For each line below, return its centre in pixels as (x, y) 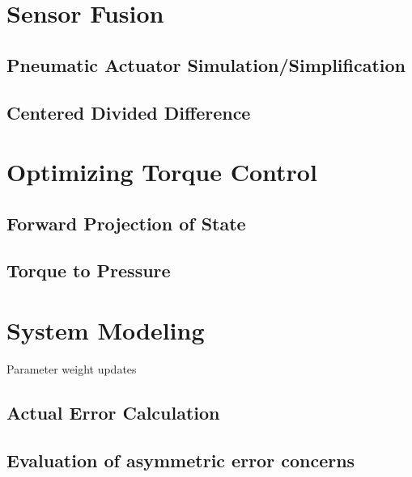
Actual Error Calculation (113, 412)
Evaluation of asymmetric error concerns (181, 460)
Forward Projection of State (126, 223)
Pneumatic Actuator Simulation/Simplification (206, 64)
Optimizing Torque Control (162, 172)
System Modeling (106, 330)
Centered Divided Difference (129, 112)
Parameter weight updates (72, 369)
